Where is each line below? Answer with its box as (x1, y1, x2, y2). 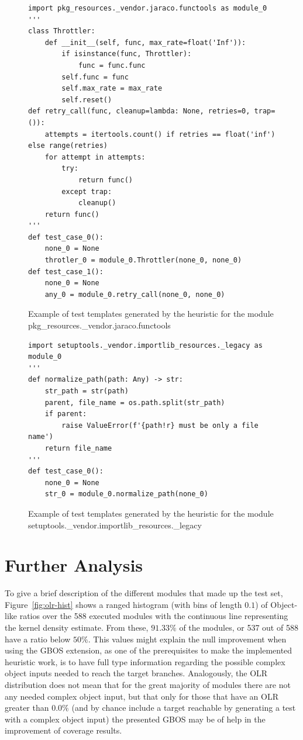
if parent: (44, 410, 87, 419)
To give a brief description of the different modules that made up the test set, (5, 587, 283, 599)
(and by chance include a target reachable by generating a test (71, 701, 296, 714)
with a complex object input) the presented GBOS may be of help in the (5, 713, 266, 725)
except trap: (61, 187, 112, 196)
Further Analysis (5, 553, 143, 577)
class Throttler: (28, 27, 95, 36)
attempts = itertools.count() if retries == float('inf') (44, 130, 276, 139)
